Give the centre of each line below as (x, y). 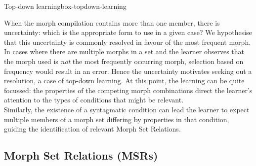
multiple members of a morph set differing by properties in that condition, (117, 119)
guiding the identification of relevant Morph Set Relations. (92, 129)
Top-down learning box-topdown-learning (65, 6)
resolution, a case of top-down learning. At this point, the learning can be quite (124, 81)
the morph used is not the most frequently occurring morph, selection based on (124, 61)
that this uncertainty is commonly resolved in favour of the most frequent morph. (128, 42)
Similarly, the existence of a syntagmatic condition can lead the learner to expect (127, 109)
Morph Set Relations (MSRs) (81, 155)
